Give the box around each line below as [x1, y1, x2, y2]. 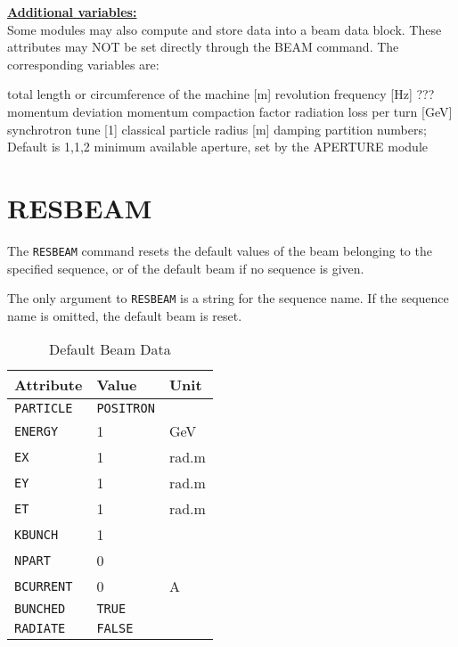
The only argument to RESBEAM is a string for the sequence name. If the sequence [7, 289, 449, 307]
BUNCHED [14, 602, 66, 617]
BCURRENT [14, 578, 73, 594]
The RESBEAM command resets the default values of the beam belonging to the [7, 241, 432, 259]
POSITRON [96, 401, 155, 416]
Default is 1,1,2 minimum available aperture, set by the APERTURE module [7, 137, 428, 156]
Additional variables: [7, 3, 137, 20]
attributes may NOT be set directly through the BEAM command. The [7, 37, 399, 56]
